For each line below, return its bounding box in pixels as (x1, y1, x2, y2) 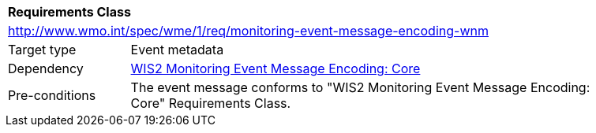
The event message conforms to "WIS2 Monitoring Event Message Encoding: (130, 79, 590, 95)
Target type (8, 42, 77, 57)
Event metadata (130, 42, 224, 57)
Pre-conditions (8, 87, 96, 103)
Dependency (8, 61, 84, 76)
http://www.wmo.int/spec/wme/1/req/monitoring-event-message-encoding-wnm (8, 23, 489, 39)
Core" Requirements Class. (130, 95, 291, 111)
